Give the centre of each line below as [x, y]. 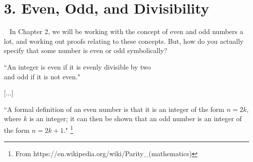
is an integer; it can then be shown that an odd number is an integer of [136, 118]
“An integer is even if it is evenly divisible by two [78, 66]
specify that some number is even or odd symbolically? [86, 50]
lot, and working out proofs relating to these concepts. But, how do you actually [124, 41]
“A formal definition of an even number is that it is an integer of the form [114, 109]
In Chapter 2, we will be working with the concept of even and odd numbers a [126, 31]
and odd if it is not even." [42, 76]
